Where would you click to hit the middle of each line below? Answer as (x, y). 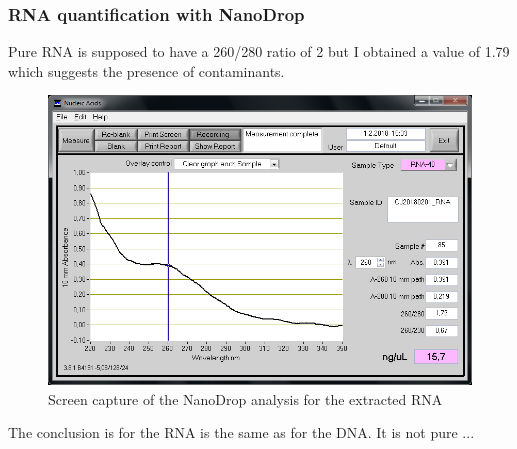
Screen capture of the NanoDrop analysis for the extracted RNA (245, 398)
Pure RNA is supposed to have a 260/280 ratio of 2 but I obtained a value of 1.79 (259, 51)
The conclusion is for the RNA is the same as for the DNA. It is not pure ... (241, 432)
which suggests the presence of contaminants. (146, 70)
